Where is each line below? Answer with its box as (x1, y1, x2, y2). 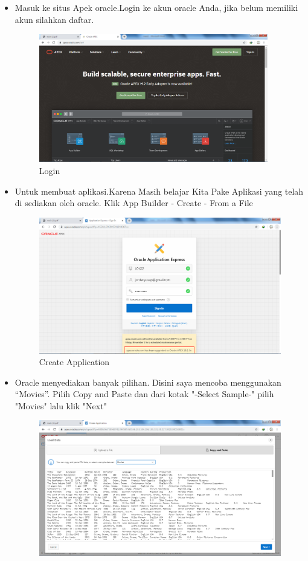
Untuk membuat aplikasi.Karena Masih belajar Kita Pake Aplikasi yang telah (14, 184, 304, 197)
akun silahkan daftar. (14, 13, 94, 25)
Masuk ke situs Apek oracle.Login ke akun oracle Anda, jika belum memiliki (14, 1, 298, 13)
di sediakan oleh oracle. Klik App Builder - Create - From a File (14, 196, 253, 209)
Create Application (39, 355, 110, 368)
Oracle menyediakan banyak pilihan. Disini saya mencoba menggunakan (14, 375, 281, 388)
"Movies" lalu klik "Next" (14, 399, 107, 412)
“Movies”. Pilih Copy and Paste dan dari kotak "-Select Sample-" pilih (14, 388, 274, 400)
